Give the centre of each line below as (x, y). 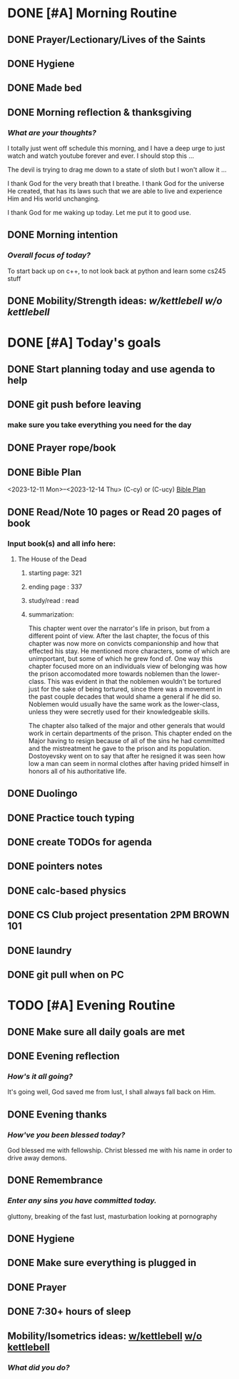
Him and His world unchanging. (54, 199)
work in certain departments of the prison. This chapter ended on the (130, 733)
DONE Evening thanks (57, 1114)
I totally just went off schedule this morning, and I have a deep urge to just (116, 149)
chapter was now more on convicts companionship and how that (123, 643)
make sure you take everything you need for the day (100, 425)
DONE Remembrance (55, 1180)
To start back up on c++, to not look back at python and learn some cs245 (117, 271)
